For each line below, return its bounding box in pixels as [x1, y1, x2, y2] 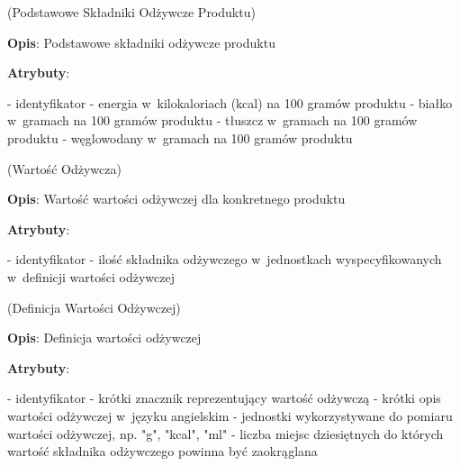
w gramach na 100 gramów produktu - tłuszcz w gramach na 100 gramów [7, 111, 418, 130]
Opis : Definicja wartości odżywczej [7, 328, 202, 347]
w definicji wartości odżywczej [7, 267, 175, 286]
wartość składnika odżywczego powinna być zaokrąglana [7, 442, 318, 461]
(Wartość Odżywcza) [7, 159, 122, 178]
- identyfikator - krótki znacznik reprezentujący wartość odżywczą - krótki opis [7, 388, 441, 407]
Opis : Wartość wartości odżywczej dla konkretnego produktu [7, 189, 346, 208]
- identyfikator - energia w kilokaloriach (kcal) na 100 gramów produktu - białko [7, 93, 453, 112]
